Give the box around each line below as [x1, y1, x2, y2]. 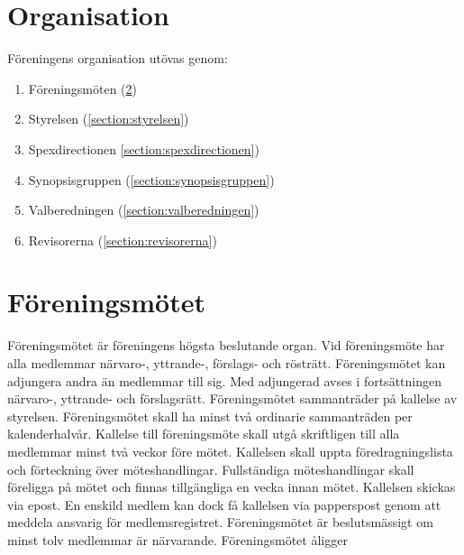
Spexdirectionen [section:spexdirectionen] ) [28, 139, 259, 158]
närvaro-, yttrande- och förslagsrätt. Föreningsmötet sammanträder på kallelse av [7, 389, 458, 408]
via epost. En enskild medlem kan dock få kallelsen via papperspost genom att [7, 495, 441, 513]
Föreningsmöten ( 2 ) [28, 79, 137, 97]
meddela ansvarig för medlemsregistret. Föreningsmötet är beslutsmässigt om [7, 513, 433, 532]
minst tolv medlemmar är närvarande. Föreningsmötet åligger [7, 530, 348, 549]
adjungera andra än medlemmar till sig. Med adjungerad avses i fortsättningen [7, 371, 441, 390]
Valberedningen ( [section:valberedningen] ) [28, 200, 259, 219]
